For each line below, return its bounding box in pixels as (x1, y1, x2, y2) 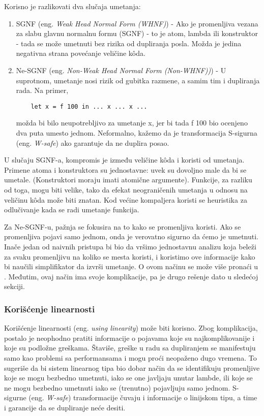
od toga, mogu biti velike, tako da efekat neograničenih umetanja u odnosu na (4, 184, 248, 195)
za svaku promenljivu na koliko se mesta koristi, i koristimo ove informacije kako (4, 251, 255, 262)
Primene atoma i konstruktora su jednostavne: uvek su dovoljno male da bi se (4, 164, 247, 175)
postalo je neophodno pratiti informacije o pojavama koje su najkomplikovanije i (4, 332, 255, 343)
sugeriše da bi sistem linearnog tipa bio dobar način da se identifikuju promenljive (4, 362, 260, 373)
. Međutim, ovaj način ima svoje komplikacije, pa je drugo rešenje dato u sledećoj (4, 271, 258, 281)
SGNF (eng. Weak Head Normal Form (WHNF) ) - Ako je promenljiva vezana (16, 18, 258, 28)
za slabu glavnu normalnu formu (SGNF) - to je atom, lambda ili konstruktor (16, 28, 258, 39)
